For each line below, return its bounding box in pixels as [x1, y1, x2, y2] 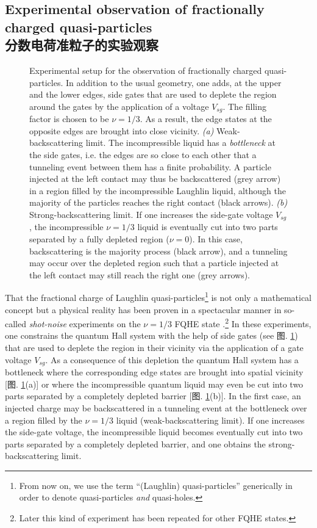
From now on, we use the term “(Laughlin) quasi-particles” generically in [19, 479, 293, 491]
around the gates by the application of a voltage [29, 99, 209, 112]
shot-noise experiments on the [29, 317, 141, 330]
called [5, 317, 26, 330]
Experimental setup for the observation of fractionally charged [29, 63, 262, 76]
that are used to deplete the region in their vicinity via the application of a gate [5, 341, 304, 354]
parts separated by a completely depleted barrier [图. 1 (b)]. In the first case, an [5, 389, 301, 402]
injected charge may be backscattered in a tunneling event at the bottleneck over [5, 401, 307, 414]
